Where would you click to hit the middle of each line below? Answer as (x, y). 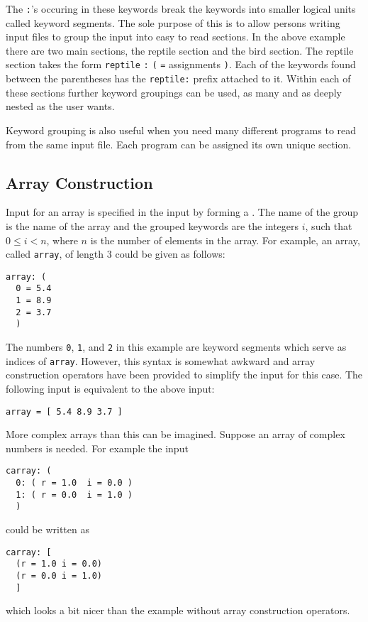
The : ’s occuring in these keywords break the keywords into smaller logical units (181, 9)
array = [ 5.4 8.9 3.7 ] (64, 411)
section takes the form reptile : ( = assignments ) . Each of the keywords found (181, 64)
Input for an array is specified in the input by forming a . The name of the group (182, 212)
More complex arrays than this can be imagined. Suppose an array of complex (175, 434)
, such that (329, 225)
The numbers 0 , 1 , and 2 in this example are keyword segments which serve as (176, 347)
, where (62, 240)
